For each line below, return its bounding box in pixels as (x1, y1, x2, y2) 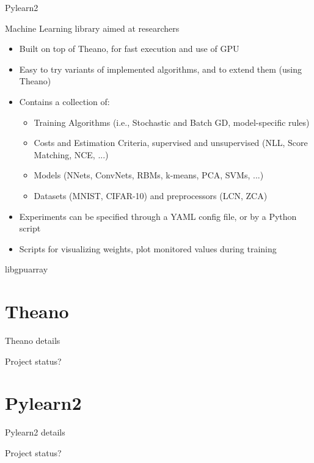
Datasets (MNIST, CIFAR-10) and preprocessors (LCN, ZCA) (34, 189, 268, 202)
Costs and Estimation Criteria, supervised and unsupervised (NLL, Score (34, 136, 308, 149)
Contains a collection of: (19, 95, 110, 108)
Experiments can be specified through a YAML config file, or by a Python (19, 210, 297, 222)
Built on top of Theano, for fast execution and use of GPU (19, 42, 239, 55)
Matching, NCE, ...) (34, 148, 109, 161)
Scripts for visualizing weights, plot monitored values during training (19, 242, 277, 255)
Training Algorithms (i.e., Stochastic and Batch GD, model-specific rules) (34, 115, 310, 128)
